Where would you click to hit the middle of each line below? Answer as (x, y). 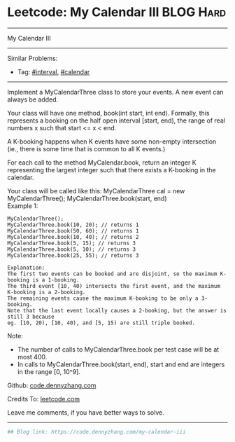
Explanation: (26, 268)
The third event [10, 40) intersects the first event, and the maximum (114, 286)
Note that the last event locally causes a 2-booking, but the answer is (117, 310)
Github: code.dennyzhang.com (52, 385)
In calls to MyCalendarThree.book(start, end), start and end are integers (121, 364)
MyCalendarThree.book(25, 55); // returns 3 (73, 255)
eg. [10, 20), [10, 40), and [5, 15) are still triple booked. (101, 323)
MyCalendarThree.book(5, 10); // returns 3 (72, 249)
